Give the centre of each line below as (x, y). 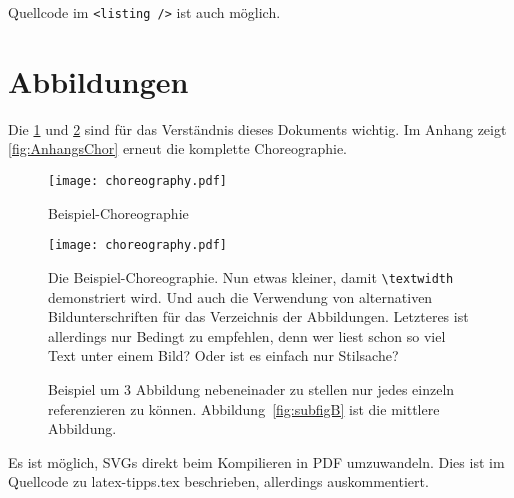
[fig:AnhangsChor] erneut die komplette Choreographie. (178, 148)
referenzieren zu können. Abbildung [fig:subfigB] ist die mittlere (244, 408)
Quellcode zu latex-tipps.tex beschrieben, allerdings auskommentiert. (218, 481)
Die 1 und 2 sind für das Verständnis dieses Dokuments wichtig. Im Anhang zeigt (257, 128)
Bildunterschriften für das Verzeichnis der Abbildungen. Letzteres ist (258, 316)
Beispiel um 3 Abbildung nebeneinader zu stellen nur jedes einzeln (251, 388)
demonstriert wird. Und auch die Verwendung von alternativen (240, 296)
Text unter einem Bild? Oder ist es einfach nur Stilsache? (223, 355)
